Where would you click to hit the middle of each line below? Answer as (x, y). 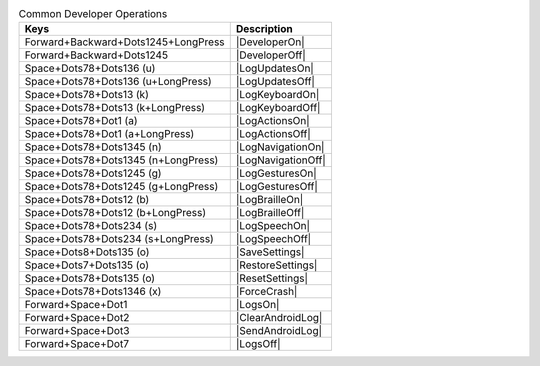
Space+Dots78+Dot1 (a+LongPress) (109, 134)
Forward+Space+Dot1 (76, 305)
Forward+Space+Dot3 (77, 331)
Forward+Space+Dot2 (77, 318)
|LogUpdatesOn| (274, 68)
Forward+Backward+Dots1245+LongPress (124, 42)
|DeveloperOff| (271, 55)
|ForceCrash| (266, 292)
